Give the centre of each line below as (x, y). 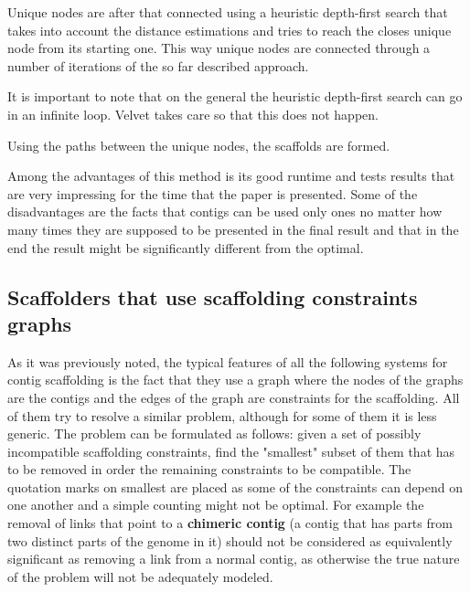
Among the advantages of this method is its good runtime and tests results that (231, 176)
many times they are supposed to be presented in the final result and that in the (233, 229)
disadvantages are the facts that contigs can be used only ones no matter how (225, 211)
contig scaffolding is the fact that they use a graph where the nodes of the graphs (235, 380)
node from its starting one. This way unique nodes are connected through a (219, 48)
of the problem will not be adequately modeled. (140, 576)
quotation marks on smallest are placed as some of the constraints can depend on (235, 486)
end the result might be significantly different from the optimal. (186, 247)
